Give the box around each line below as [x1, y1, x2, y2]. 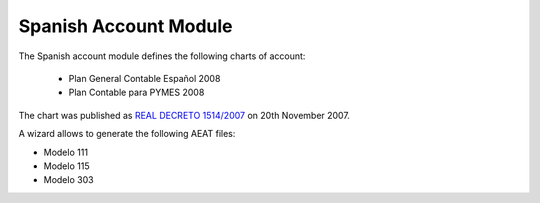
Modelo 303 [43, 174, 94, 186]
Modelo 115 [43, 160, 90, 172]
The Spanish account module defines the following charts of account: [18, 50, 306, 62]
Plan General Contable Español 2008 [68, 72, 221, 84]
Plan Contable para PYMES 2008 [68, 86, 205, 99]
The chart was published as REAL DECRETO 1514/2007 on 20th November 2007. [18, 109, 350, 121]
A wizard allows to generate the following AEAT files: [18, 128, 236, 140]
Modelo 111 [43, 146, 89, 158]
